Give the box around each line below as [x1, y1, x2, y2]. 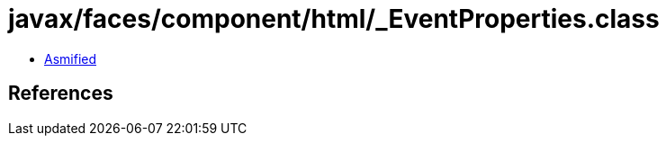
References [8, 82, 113, 105]
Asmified [44, 50, 97, 67]
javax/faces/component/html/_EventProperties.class [8, 4, 660, 34]
